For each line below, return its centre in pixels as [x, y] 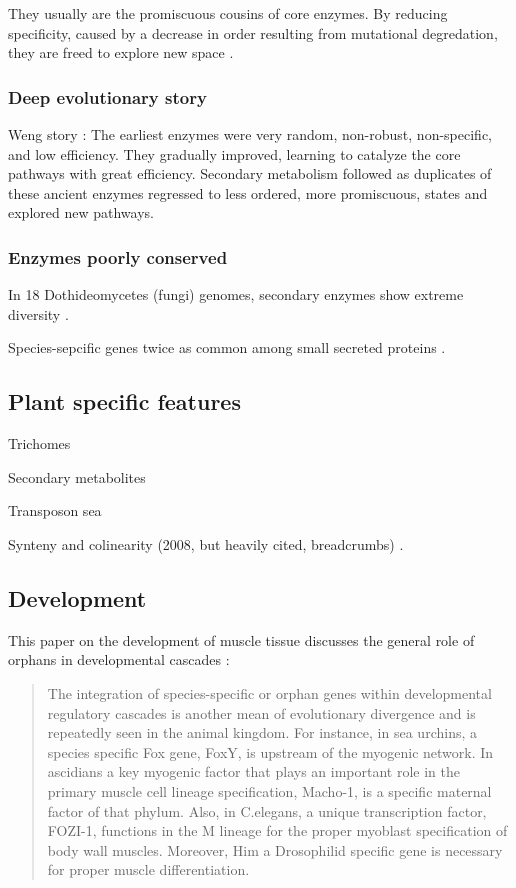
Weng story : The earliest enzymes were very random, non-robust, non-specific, [250, 134]
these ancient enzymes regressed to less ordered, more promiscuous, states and [248, 192]
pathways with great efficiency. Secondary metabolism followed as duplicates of [250, 173]
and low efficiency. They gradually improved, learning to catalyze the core [234, 153]
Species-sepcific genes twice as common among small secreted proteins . [227, 347]
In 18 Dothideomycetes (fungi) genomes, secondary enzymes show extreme [236, 294]
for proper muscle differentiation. [148, 869]
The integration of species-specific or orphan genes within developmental [269, 692]
